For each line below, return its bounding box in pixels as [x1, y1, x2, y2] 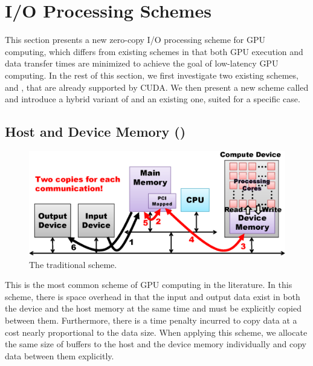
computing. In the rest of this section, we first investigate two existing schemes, [5, 68, 298, 81]
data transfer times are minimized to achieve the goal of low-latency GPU [5, 57, 279, 70]
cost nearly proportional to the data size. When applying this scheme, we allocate [5, 325, 308, 338]
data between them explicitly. [5, 349, 114, 362]
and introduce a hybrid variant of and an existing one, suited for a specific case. [5, 93, 300, 105]
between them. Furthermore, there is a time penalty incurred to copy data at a [5, 313, 297, 326]
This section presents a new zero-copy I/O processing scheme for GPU [5, 33, 266, 46]
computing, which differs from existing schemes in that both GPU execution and [5, 45, 303, 57]
